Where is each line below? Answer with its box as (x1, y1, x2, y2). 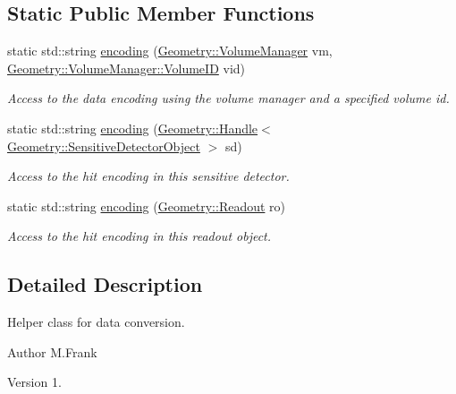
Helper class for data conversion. (7, 313, 185, 331)
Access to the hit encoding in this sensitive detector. (7, 167, 290, 185)
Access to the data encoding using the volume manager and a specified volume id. (7, 89, 450, 107)
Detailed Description (7, 270, 203, 298)
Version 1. (7, 373, 62, 391)
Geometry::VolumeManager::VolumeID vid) (7, 58, 246, 77)
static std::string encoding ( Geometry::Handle (7, 118, 258, 137)
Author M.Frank (7, 342, 97, 361)
